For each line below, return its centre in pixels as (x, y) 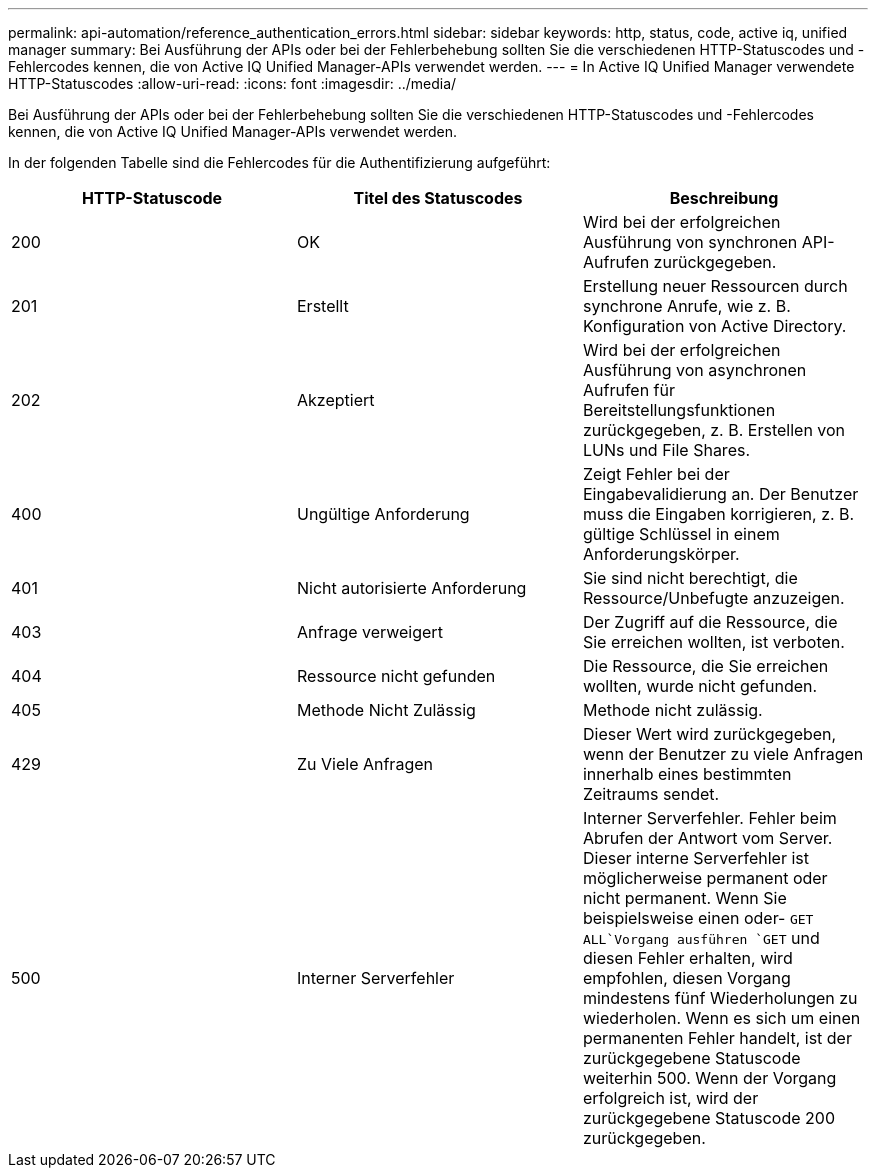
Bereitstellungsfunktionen (679, 410)
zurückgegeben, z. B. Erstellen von (714, 430)
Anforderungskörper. (661, 554)
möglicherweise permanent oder (705, 878)
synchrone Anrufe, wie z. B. (686, 306)
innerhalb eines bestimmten (687, 774)
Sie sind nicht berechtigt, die (690, 578)
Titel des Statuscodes (438, 198)
